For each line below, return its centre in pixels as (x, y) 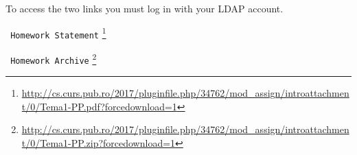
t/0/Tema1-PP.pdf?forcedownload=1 (99, 106)
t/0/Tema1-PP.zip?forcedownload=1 (99, 143)
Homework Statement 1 (58, 33)
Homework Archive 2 (54, 58)
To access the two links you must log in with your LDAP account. (145, 8)
